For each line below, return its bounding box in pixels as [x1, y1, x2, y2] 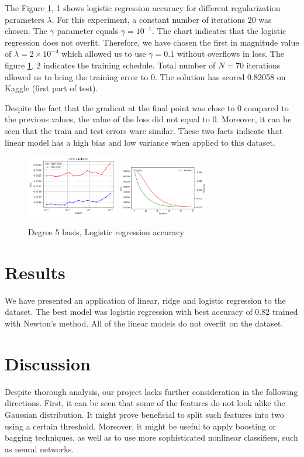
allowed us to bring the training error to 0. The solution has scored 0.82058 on [5, 70, 286, 83]
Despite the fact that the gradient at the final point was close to [5, 101, 235, 114]
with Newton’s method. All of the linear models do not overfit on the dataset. [5, 317, 284, 329]
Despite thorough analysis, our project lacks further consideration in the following [5, 385, 298, 397]
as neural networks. [5, 442, 74, 455]
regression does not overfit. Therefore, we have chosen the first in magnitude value [5, 36, 299, 48]
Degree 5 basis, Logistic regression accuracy [28, 226, 184, 238]
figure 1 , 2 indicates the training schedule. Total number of [5, 59, 216, 71]
